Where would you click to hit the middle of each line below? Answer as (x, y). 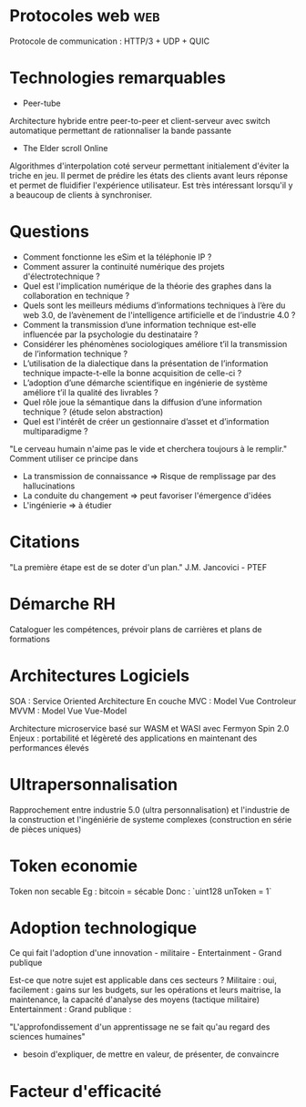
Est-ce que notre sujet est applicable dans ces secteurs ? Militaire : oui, (143, 980)
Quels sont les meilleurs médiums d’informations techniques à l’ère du (154, 305)
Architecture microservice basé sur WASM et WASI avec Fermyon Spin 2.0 (149, 728)
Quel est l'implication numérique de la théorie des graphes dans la (147, 286)
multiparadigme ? (55, 431)
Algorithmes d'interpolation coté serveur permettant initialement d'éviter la (149, 166)
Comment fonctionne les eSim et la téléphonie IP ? (117, 257)
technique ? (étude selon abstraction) (93, 412)
